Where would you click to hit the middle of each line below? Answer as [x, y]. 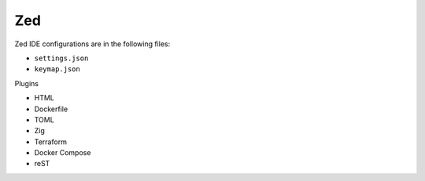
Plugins [27, 83]
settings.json [61, 58]
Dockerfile [51, 109]
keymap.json [57, 69]
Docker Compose [63, 153]
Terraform [50, 142]
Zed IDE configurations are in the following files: [92, 44]
